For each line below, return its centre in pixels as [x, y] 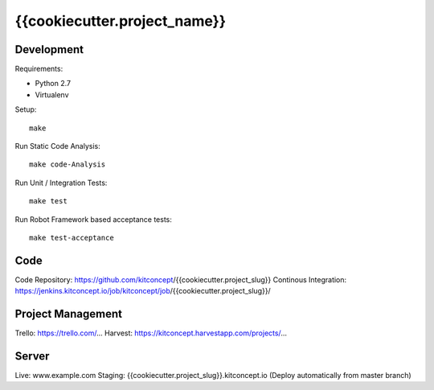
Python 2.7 [53, 84]
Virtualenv [52, 94]
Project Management [68, 314]
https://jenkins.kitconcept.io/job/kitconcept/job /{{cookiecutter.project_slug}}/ [143, 291]
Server [32, 356]
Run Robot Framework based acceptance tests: [94, 219]
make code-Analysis [68, 164]
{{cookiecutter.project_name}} [121, 21]
